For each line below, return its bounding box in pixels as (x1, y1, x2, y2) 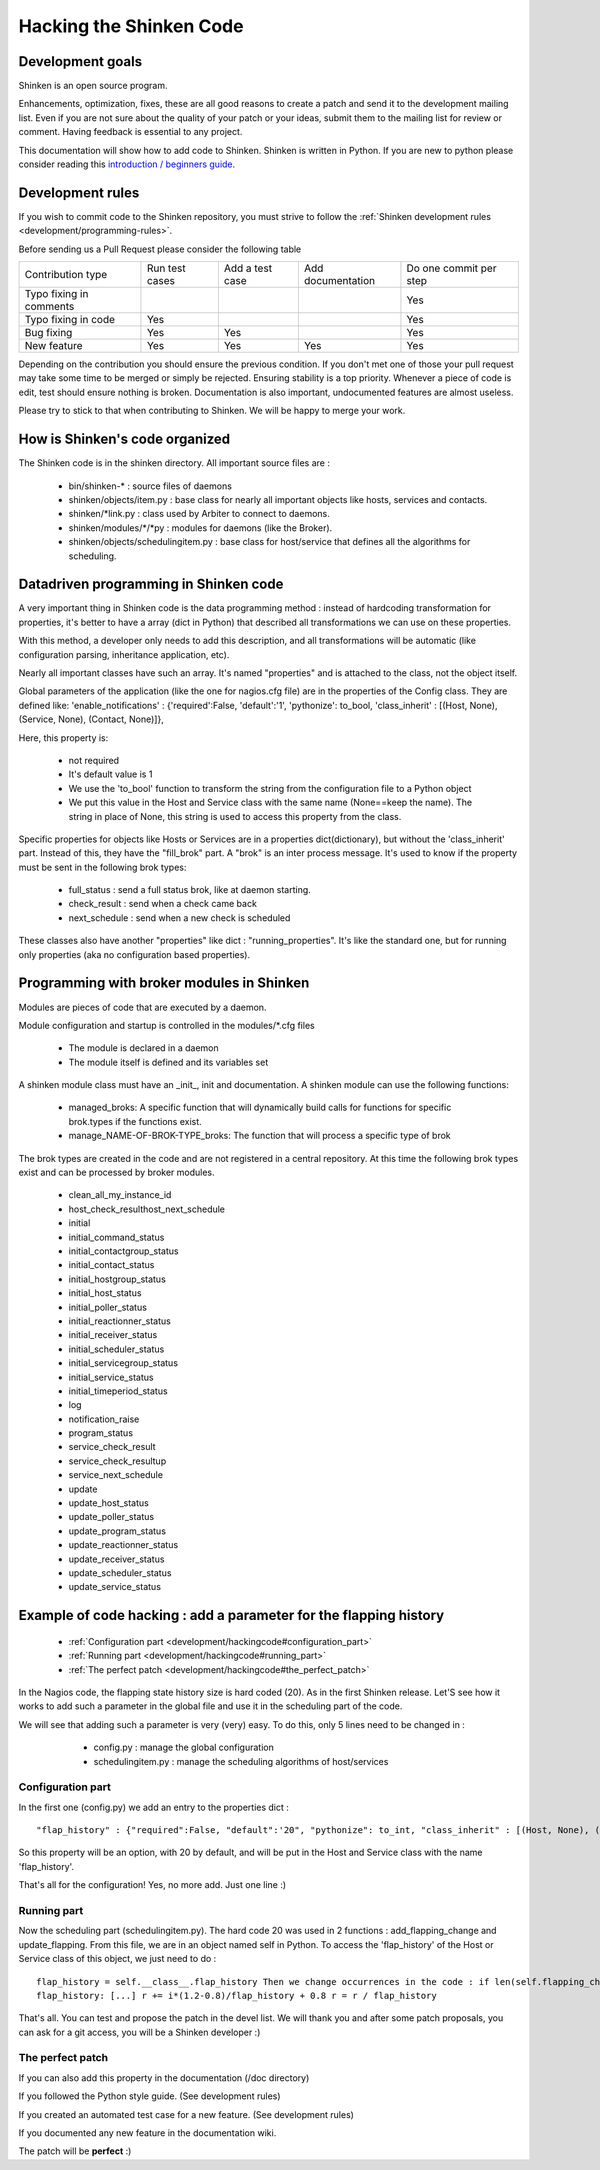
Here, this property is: (18, 731, 109, 744)
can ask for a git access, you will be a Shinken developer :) (18, 2026, 261, 2038)
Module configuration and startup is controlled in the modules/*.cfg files (18, 1019, 315, 1031)
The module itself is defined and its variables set (68, 1056, 269, 1068)
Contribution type (24, 268, 108, 282)
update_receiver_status (68, 1553, 165, 1565)
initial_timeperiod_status (68, 1385, 169, 1397)
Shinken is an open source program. (18, 80, 169, 92)
